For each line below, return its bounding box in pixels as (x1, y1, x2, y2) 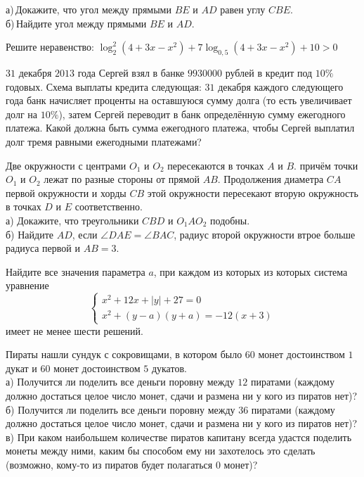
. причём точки (294, 158, 358, 172)
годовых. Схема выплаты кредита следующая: (6, 79, 202, 94)
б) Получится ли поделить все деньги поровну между (6, 402, 235, 416)
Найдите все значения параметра (6, 264, 145, 279)
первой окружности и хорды (6, 185, 126, 200)
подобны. (210, 212, 250, 227)
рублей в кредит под (225, 65, 313, 79)
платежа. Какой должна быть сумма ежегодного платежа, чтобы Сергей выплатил (6, 120, 355, 135)
